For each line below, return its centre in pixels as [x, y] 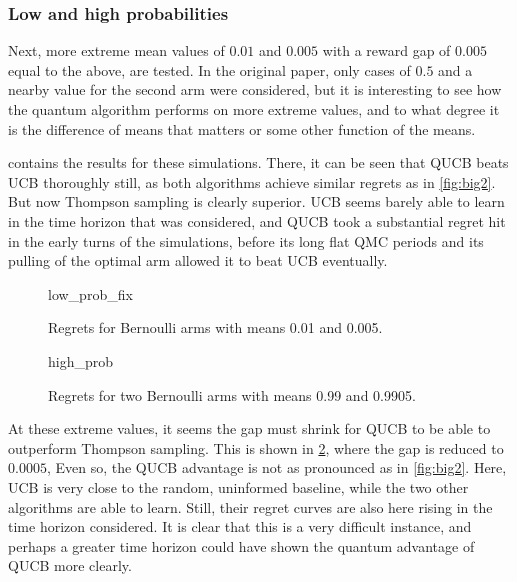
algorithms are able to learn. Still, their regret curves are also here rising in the [250, 506]
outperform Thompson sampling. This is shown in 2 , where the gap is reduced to [256, 447]
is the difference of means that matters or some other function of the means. [242, 128]
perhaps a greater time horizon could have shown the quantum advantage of [241, 545]
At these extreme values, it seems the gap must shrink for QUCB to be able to [249, 428]
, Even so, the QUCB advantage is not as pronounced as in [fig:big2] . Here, [276, 467]
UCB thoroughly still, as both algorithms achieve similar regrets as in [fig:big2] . [252, 181]
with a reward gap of [386, 50]
